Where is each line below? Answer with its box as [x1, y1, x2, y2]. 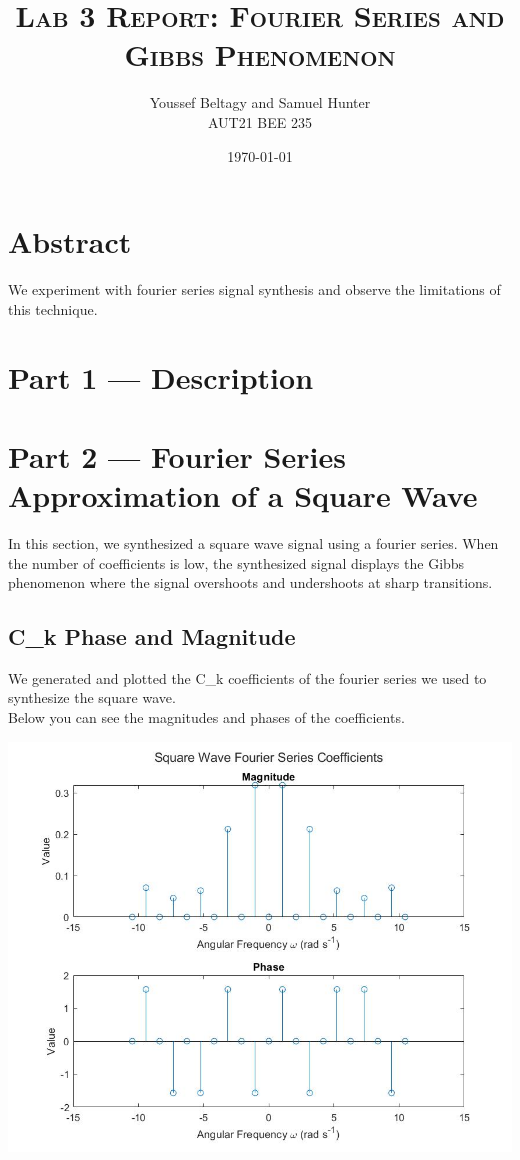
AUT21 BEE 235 [207, 111, 313, 132]
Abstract [8, 221, 132, 262]
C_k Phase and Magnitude [8, 621, 296, 652]
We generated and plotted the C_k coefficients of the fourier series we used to [8, 667, 487, 688]
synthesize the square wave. [8, 687, 176, 708]
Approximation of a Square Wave [8, 474, 478, 515]
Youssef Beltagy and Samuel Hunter [149, 92, 371, 113]
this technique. [8, 298, 98, 319]
